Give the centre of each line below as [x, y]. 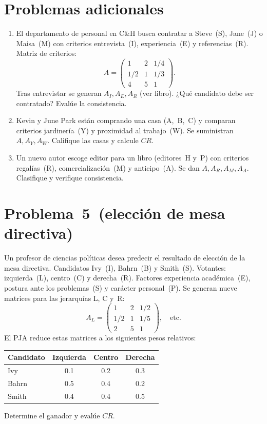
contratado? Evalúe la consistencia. [71, 103]
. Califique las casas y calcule [93, 140]
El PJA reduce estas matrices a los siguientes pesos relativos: [100, 338]
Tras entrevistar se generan [59, 93]
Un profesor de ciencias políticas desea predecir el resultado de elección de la [125, 258]
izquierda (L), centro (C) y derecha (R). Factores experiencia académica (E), [127, 278]
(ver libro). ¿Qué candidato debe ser [197, 93]
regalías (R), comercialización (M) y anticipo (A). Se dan [108, 167]
